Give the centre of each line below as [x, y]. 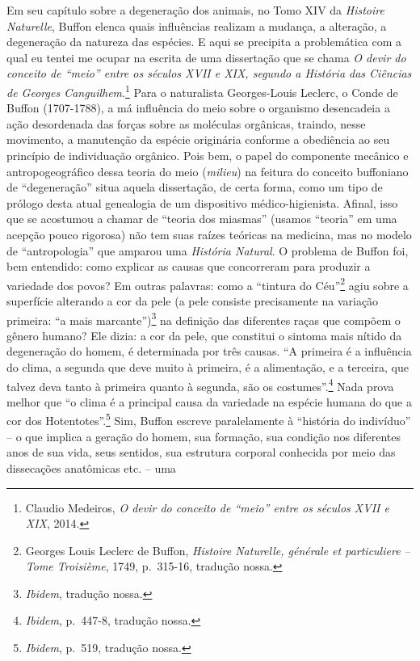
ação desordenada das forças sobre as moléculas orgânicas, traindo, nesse [186, 123]
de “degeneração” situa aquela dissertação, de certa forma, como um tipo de [195, 187]
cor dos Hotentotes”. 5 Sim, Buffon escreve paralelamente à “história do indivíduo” [209, 419]
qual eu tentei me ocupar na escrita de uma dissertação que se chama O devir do [206, 57]
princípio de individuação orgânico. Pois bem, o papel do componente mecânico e [208, 155]
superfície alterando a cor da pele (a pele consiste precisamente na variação [193, 301]
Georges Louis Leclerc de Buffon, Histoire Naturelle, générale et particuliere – [218, 550]
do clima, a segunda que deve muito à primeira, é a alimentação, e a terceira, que [208, 367]
